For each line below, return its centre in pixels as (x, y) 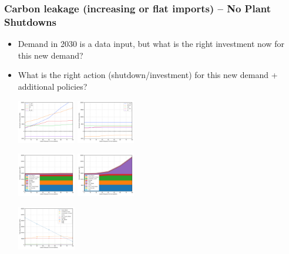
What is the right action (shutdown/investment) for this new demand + (148, 75)
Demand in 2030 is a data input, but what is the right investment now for (151, 44)
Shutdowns (30, 21)
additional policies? (53, 86)
